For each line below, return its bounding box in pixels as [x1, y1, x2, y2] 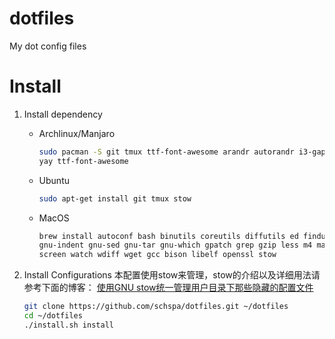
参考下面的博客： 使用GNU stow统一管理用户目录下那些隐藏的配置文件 [23, 282, 314, 294]
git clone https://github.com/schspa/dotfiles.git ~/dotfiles [23, 302, 289, 312]
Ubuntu [38, 174, 70, 186]
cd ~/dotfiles [23, 311, 83, 321]
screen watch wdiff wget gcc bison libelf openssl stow [38, 250, 277, 260]
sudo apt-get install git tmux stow [38, 193, 192, 204]
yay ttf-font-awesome [38, 156, 129, 166]
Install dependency [23, 108, 103, 120]
